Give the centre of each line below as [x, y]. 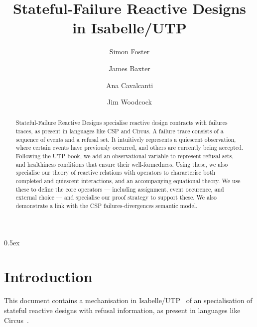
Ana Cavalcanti [129, 85]
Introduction [48, 276]
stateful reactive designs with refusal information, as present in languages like [122, 310]
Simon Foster [129, 52]
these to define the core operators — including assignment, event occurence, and [120, 189]
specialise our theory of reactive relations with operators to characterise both [116, 172]
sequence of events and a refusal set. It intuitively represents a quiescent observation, [126, 139]
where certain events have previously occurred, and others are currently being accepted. [129, 148]
